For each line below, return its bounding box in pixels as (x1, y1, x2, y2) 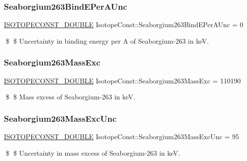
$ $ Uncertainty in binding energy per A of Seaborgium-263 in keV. (5, 35, 209, 46)
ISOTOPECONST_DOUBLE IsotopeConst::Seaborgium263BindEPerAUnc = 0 (4, 19, 244, 30)
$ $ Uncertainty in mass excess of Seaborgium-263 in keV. (5, 147, 180, 158)
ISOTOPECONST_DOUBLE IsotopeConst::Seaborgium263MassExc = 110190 (4, 75, 241, 85)
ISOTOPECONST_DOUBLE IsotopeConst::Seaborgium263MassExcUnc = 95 (4, 131, 239, 142)
